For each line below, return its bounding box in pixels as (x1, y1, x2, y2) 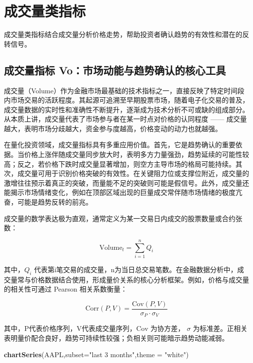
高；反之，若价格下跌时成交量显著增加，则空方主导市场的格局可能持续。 (4, 158, 235, 169)
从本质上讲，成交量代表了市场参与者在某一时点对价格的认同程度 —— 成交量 (4, 114, 247, 124)
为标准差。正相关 (193, 323, 248, 333)
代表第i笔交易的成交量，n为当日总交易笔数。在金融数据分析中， (34, 264, 237, 274)
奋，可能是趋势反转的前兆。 (4, 197, 92, 207)
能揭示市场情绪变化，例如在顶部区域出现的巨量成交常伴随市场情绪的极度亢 (4, 187, 242, 197)
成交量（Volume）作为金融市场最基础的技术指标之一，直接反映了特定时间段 (4, 85, 244, 95)
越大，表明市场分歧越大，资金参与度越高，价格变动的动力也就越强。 (4, 123, 222, 133)
